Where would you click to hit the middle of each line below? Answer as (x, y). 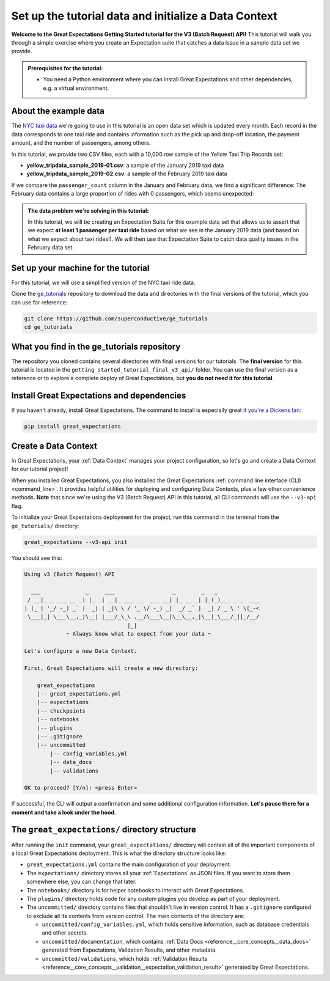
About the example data (58, 111)
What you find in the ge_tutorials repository (96, 346)
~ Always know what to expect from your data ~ (139, 634)
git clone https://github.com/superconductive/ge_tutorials (116, 318)
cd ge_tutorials (49, 327)
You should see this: (37, 558)
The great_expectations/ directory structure (104, 830)
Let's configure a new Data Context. (81, 651)
